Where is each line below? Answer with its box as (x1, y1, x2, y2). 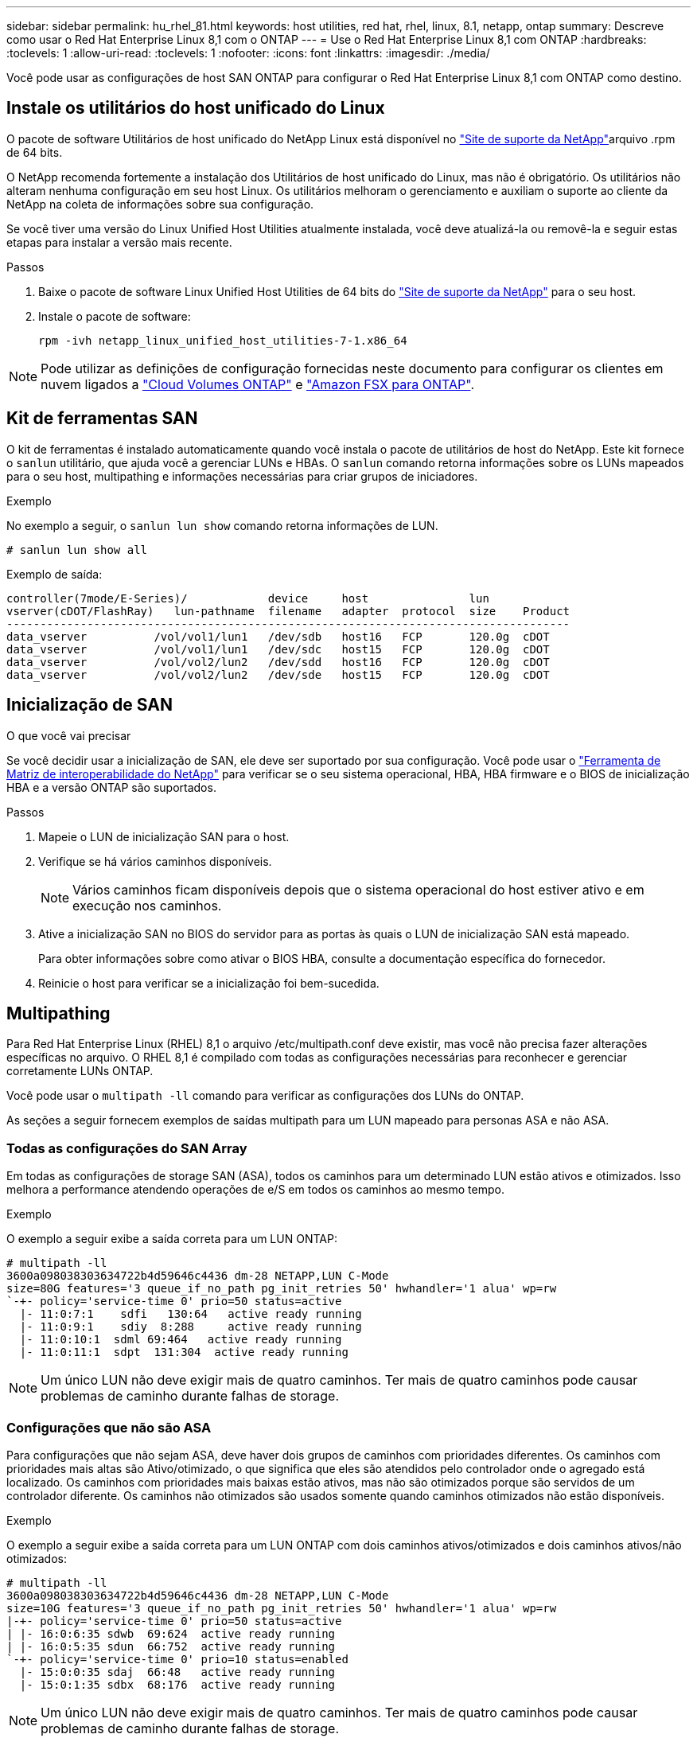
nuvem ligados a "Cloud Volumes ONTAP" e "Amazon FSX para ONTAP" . (41, 376, 475, 392)
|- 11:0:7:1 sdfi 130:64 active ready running (19, 1307, 362, 1321)
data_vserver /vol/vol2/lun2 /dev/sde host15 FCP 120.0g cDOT (6, 668, 550, 681)
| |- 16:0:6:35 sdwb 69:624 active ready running (6, 1627, 336, 1640)
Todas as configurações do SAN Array (6, 1140, 247, 1156)
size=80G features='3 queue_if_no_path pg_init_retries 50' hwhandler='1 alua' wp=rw (6, 1282, 557, 1296)
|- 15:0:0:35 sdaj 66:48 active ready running (19, 1665, 336, 1678)
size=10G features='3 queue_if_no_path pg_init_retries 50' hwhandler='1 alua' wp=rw (6, 1601, 557, 1615)
